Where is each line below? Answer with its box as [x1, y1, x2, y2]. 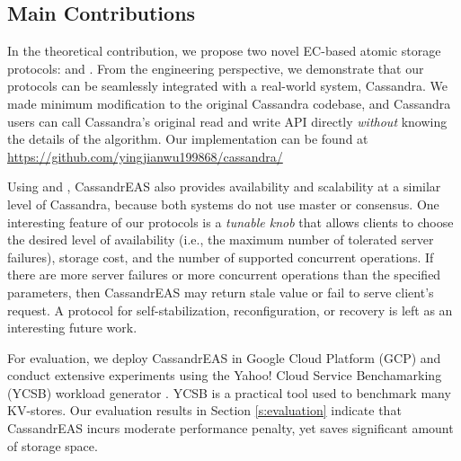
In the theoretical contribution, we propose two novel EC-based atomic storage [7, 41, 441, 60]
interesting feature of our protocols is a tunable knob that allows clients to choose [7, 212, 454, 231]
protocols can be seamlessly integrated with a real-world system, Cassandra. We [7, 76, 448, 95]
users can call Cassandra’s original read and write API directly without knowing [7, 111, 448, 130]
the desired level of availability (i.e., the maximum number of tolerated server [7, 230, 434, 249]
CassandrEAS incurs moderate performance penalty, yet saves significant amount [7, 419, 454, 438]
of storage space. [7, 436, 98, 455]
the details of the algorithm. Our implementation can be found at [7, 129, 368, 148]
